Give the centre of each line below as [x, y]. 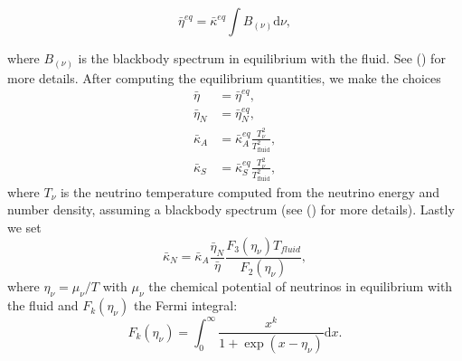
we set [24, 227]
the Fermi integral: [185, 305]
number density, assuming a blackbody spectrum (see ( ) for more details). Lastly [231, 209]
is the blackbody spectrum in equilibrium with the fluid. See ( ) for [262, 58]
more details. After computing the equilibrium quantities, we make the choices [224, 77]
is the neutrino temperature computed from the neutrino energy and [250, 191]
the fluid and [43, 305]
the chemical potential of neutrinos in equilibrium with [301, 286]
